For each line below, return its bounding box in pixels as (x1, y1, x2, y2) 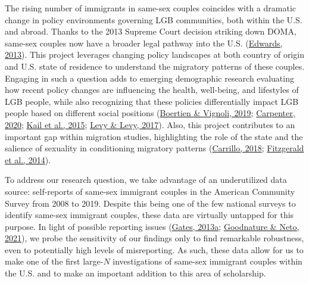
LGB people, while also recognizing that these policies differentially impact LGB (5, 95, 299, 107)
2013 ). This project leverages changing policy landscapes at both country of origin (5, 48, 304, 61)
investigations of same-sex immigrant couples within (113, 255, 302, 268)
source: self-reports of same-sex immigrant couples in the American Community (5, 185, 295, 197)
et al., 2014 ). (5, 153, 51, 166)
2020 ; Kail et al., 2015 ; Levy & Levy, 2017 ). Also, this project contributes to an (5, 118, 295, 130)
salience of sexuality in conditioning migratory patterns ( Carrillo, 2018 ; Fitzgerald (5, 142, 304, 154)
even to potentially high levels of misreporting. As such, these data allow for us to (5, 243, 304, 256)
